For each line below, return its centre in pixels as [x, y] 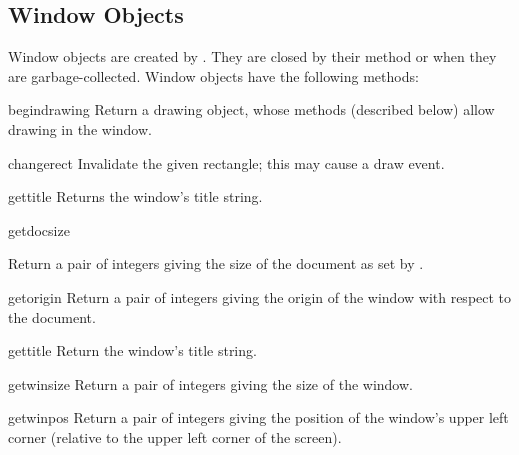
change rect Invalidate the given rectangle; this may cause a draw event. [226, 162]
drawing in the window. [80, 128]
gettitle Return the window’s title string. [132, 350]
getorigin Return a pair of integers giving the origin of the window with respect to [260, 296]
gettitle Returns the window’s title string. [135, 196]
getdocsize [39, 229]
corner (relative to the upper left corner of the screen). [175, 436]
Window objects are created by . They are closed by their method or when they [252, 56]
